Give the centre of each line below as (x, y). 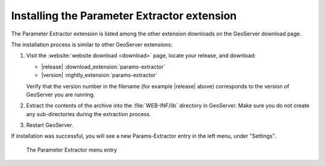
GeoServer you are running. (61, 94)
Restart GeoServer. (50, 125)
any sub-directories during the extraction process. (89, 114)
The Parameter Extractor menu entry (72, 150)
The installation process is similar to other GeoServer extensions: (92, 45)
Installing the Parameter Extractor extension (124, 16)
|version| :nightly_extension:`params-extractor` (99, 75)
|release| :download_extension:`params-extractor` (103, 67)
